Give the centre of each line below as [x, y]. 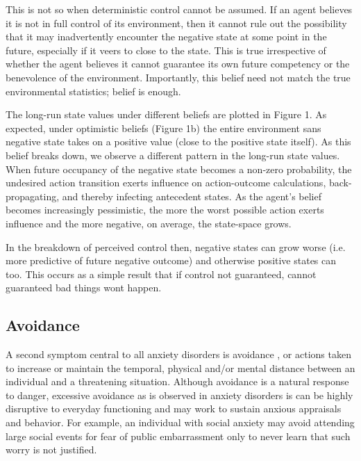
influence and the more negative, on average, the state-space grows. [149, 223]
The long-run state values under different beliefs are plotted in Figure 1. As [166, 114]
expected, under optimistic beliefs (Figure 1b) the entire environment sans [163, 128]
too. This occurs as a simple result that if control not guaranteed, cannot [161, 274]
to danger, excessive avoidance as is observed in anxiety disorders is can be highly [179, 395]
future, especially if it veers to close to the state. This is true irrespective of [166, 50]
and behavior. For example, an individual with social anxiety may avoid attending [180, 422]
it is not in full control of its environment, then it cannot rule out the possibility [176, 23]
